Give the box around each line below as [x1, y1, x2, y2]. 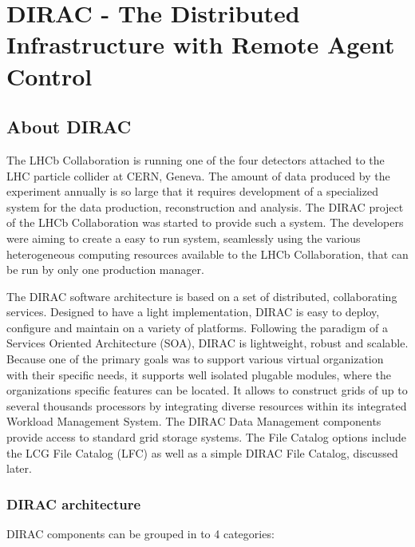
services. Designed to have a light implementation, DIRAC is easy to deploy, [6, 303, 380, 320]
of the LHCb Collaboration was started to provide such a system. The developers [6, 214, 404, 231]
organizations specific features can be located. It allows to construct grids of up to [6, 382, 408, 398]
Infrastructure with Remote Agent [6, 28, 395, 61]
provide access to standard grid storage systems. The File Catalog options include [6, 429, 407, 446]
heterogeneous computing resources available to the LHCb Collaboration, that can [6, 245, 409, 262]
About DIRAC [6, 114, 132, 139]
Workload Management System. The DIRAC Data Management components [6, 413, 381, 430]
